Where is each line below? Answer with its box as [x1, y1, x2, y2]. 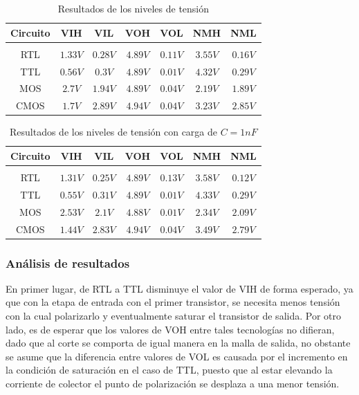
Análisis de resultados [6, 254, 130, 271]
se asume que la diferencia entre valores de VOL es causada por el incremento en [6, 349, 348, 363]
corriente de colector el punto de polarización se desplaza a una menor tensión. [6, 376, 340, 390]
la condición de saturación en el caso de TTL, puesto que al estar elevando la [6, 362, 333, 377]
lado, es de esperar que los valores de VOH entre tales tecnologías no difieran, [6, 322, 335, 336]
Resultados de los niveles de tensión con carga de [10, 125, 218, 139]
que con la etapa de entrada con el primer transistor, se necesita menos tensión [6, 295, 340, 309]
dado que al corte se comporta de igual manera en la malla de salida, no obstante [6, 336, 351, 350]
